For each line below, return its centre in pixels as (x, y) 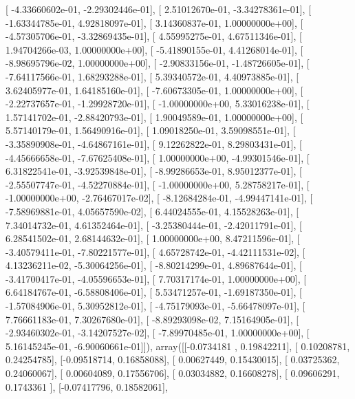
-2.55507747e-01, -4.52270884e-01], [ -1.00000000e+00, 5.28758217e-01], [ (158, 184)
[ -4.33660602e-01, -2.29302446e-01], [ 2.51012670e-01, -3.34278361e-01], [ (159, 9)
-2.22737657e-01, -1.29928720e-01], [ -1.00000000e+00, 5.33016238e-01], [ (158, 104)
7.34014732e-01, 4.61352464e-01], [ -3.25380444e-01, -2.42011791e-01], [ (154, 225)
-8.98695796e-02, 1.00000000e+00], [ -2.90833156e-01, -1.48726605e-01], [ (158, 63)
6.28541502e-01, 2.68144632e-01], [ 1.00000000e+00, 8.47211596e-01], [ (153, 238)
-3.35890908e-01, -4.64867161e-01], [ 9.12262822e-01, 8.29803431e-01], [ (154, 143)
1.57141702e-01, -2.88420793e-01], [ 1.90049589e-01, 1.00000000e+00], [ (154, 117)
